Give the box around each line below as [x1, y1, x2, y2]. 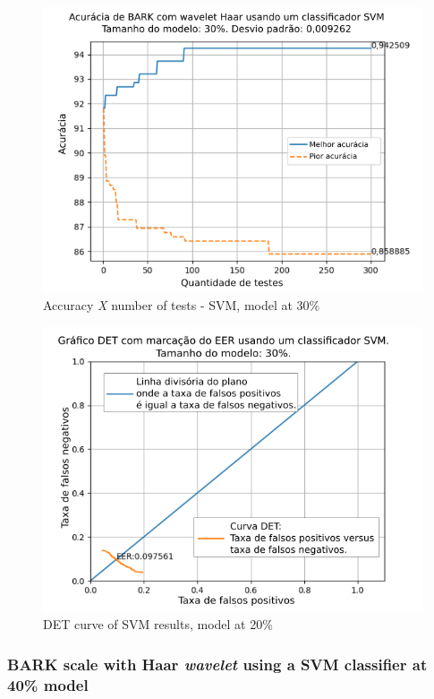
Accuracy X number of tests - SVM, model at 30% [43, 295, 320, 314]
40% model [7, 673, 89, 695]
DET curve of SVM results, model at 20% [43, 615, 273, 634]
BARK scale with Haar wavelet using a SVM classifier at [7, 652, 428, 675]
